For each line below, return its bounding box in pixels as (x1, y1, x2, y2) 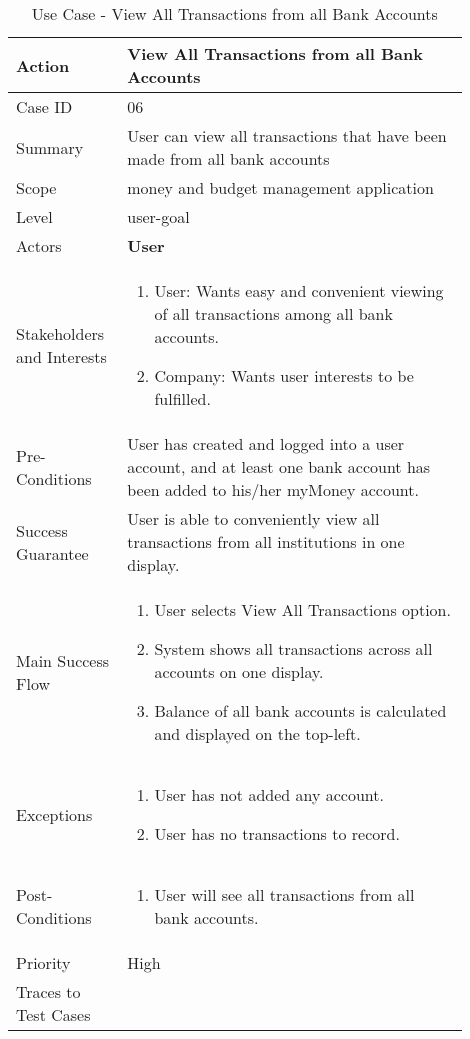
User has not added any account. (154, 783, 384, 806)
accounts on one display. (154, 660, 324, 683)
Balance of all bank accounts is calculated (154, 699, 447, 722)
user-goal (127, 205, 190, 228)
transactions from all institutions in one (127, 530, 405, 553)
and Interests (16, 344, 107, 368)
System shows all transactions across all (154, 637, 433, 660)
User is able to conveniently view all (127, 507, 380, 530)
